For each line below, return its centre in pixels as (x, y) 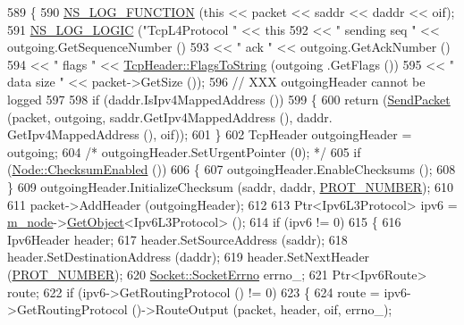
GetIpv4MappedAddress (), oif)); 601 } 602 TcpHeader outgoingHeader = (210, 134)
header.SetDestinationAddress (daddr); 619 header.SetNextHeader (189, 257)
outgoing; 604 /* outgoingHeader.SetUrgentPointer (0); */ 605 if (184, 151)
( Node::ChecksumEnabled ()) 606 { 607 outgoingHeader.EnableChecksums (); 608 (232, 169)
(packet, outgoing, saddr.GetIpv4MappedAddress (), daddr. (170, 117)
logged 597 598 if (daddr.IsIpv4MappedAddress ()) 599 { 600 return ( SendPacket (229, 99)
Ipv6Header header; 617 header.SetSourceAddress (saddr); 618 (177, 239)
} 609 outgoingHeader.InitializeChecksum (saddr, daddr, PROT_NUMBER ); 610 (231, 186)
